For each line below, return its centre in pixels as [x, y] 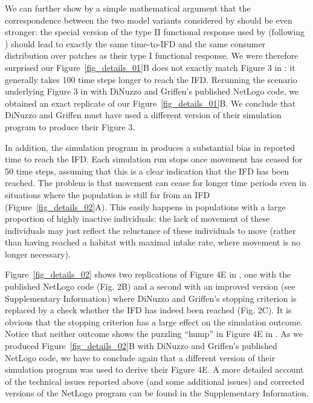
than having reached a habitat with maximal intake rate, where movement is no [153, 242]
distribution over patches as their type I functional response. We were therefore [152, 55]
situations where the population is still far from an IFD [108, 194]
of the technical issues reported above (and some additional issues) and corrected [155, 381]
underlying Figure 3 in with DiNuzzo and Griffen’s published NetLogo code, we [152, 91]
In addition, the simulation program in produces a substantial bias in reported [150, 147]
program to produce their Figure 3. [70, 126]
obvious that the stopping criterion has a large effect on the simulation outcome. [154, 321]
